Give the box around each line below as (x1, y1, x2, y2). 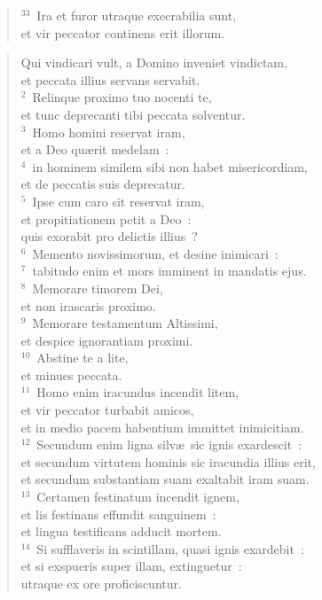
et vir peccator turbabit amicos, (20, 401, 194, 419)
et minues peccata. (20, 365, 122, 384)
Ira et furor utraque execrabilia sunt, (36, 6, 237, 24)
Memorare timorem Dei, (32, 278, 163, 297)
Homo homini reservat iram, (32, 122, 185, 141)
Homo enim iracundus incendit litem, (36, 383, 240, 401)
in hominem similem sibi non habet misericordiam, (32, 157, 308, 175)
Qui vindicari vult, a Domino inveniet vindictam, (20, 53, 287, 72)
